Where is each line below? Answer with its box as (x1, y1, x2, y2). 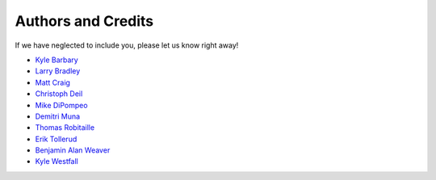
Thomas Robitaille (35, 123, 95, 132)
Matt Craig (35, 77, 70, 87)
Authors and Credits (15, 12, 154, 30)
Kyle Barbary (35, 55, 78, 65)
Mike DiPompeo (35, 100, 88, 110)
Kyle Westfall (35, 157, 78, 166)
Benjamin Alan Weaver (35, 145, 111, 155)
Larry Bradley (35, 66, 81, 76)
